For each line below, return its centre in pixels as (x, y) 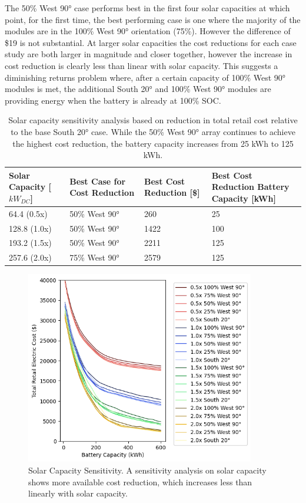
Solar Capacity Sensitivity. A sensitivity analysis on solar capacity (147, 470)
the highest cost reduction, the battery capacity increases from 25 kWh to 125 (153, 143)
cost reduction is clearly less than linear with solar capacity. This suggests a (142, 65)
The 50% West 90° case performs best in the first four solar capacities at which (147, 8)
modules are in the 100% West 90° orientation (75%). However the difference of (148, 31)
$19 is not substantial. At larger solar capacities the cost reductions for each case (151, 42)
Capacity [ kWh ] (244, 198)
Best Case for (98, 181)
